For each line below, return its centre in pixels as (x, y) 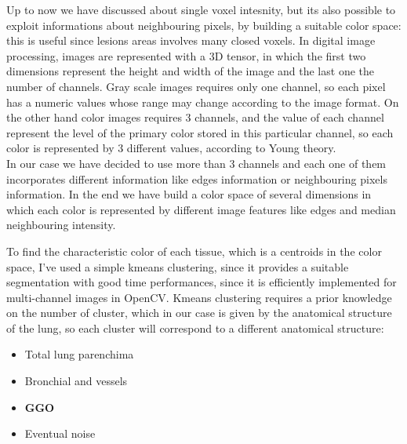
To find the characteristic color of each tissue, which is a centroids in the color (194, 251)
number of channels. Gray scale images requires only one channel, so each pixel (196, 86)
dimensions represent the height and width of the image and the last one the (190, 71)
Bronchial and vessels (76, 381)
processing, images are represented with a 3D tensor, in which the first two (186, 55)
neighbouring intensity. (61, 225)
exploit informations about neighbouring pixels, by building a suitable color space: (204, 25)
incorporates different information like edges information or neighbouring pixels (197, 178)
